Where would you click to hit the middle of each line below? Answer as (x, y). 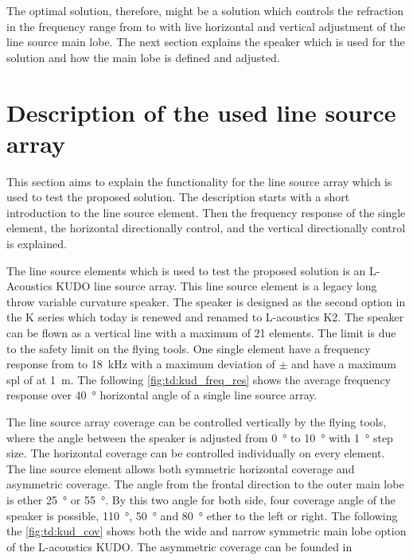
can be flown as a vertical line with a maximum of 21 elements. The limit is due (201, 333)
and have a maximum (344, 364)
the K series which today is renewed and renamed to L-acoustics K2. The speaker (205, 317)
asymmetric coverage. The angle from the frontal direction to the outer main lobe (205, 484)
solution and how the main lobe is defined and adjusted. (143, 57)
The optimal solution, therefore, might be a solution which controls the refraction (205, 10)
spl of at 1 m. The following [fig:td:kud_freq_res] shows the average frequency (199, 379)
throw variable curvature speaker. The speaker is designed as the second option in (206, 301)
